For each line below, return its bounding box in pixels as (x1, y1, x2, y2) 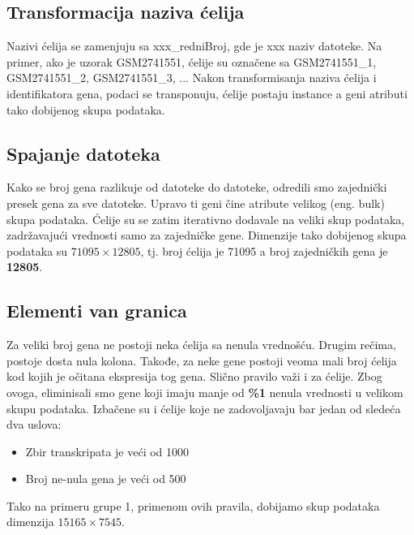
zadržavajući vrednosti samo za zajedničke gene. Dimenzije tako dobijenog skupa (6, 227, 407, 244)
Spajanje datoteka (6, 140, 160, 166)
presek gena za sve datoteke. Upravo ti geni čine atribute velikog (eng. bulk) (6, 194, 385, 211)
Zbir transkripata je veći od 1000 (25, 442, 190, 459)
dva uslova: (6, 416, 62, 433)
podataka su (6, 242, 68, 259)
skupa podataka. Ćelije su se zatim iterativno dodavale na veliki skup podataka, (6, 210, 405, 227)
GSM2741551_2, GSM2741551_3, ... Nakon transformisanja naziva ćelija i (6, 69, 377, 86)
